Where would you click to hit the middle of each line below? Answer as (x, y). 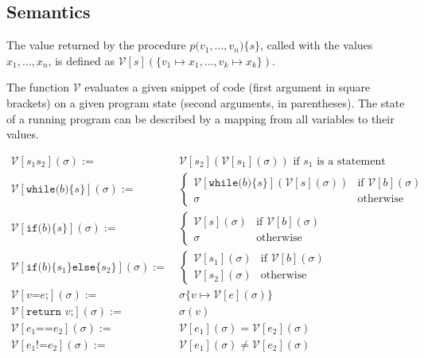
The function (38, 87)
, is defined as (81, 60)
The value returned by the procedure (96, 45)
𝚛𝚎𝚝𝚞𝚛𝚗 (43, 311)
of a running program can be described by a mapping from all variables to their (200, 118)
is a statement (351, 161)
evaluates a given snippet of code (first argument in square (228, 87)
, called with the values (317, 45)
